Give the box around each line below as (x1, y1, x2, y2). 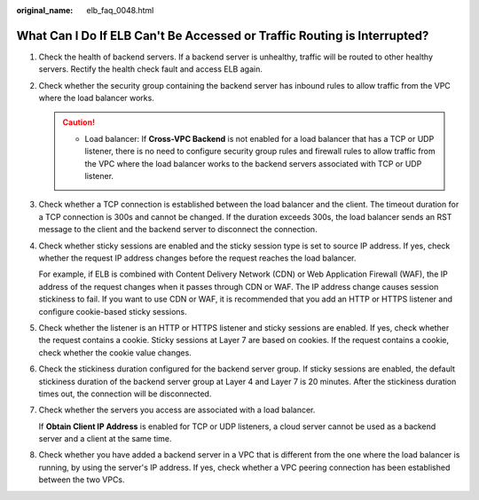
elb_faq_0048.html (86, 5, 154, 15)
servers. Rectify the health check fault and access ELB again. (38, 64, 263, 74)
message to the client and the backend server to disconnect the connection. (38, 224, 318, 235)
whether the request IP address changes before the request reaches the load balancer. (38, 253, 357, 263)
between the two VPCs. (38, 474, 125, 485)
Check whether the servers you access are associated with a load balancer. (38, 404, 316, 416)
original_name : (16, 5, 74, 15)
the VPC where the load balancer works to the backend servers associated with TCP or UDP (84, 158, 422, 168)
